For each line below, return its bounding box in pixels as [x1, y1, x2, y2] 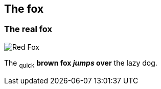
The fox [4, 3, 44, 15]
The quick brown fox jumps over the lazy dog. [4, 58, 157, 69]
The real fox [4, 24, 53, 35]
